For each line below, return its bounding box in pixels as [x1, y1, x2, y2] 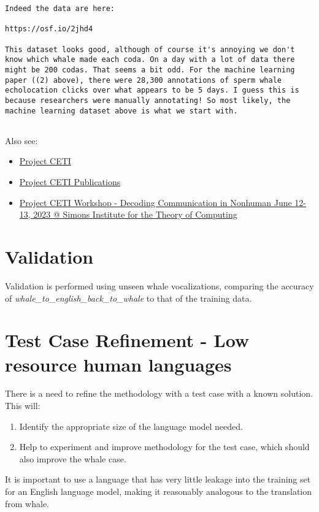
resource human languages [5, 351, 232, 376]
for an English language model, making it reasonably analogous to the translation [5, 485, 312, 498]
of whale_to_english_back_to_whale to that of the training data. [5, 291, 252, 304]
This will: [5, 399, 40, 412]
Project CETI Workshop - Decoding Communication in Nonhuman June [19, 196, 292, 208]
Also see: [5, 134, 38, 147]
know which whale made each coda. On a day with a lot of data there [5, 55, 295, 64]
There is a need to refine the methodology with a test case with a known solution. [5, 387, 313, 400]
